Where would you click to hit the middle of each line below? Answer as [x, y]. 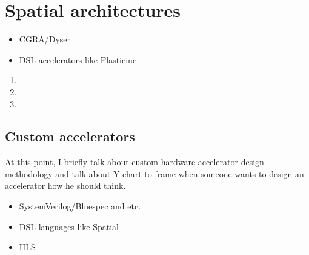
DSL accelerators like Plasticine [78, 59]
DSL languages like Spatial [69, 226]
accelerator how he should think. [65, 185]
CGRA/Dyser [45, 39]
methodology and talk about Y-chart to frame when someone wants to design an [154, 173]
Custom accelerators [70, 136]
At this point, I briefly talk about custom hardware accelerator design [135, 162]
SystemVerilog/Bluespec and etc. [80, 206]
